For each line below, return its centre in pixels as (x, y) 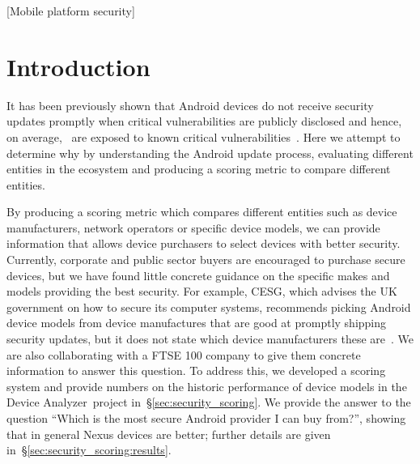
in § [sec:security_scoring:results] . (89, 450)
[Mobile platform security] (71, 11)
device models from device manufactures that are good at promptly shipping (197, 323)
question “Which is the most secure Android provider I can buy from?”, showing (206, 418)
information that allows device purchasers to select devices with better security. (204, 243)
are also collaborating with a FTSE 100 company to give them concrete (184, 354)
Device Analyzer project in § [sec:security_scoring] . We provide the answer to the (209, 402)
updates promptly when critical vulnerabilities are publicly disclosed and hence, (204, 121)
